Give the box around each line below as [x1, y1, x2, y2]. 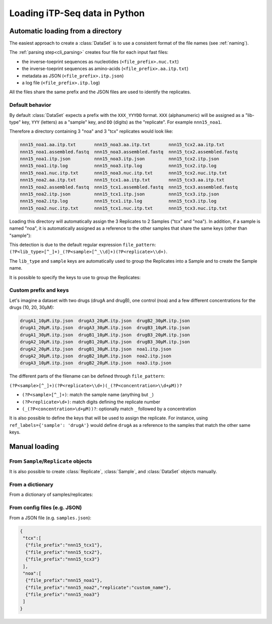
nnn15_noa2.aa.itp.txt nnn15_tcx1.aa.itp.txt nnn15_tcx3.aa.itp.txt [20, 177, 225, 183]
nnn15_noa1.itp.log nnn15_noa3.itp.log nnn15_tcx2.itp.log [20, 163, 217, 169]
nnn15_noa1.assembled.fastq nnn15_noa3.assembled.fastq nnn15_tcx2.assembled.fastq [20, 149, 238, 155]
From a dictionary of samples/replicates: [9, 491, 93, 497]
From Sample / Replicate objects [9, 458, 92, 465]
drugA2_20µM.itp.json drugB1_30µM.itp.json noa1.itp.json [20, 346, 172, 352]
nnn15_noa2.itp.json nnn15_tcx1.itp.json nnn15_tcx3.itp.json [20, 192, 219, 197]
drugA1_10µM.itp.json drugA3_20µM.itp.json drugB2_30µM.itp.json [20, 318, 190, 324]
